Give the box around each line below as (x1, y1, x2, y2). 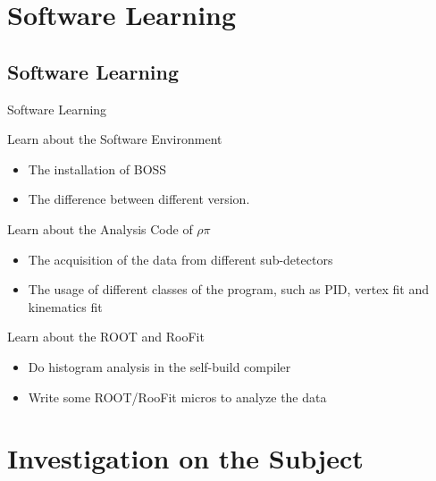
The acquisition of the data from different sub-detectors (28, 249, 333, 268)
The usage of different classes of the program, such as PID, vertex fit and (28, 280, 429, 299)
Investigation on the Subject (7, 440, 364, 477)
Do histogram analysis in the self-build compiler (28, 357, 291, 376)
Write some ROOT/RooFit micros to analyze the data (28, 387, 327, 406)
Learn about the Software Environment (7, 130, 222, 148)
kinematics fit (28, 297, 103, 316)
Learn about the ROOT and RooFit (7, 327, 205, 346)
